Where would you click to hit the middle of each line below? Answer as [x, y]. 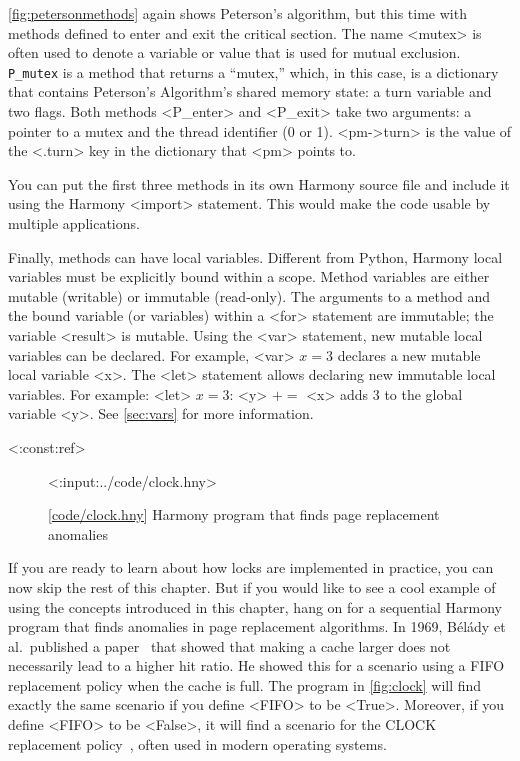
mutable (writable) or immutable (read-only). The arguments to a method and [249, 295]
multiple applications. [74, 223]
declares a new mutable [409, 354]
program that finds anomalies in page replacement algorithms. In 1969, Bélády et [257, 626]
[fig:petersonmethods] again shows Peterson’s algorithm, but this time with [237, 13]
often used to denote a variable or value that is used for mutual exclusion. [234, 52]
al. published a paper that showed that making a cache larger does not [229, 645]
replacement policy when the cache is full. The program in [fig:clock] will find [245, 684]
